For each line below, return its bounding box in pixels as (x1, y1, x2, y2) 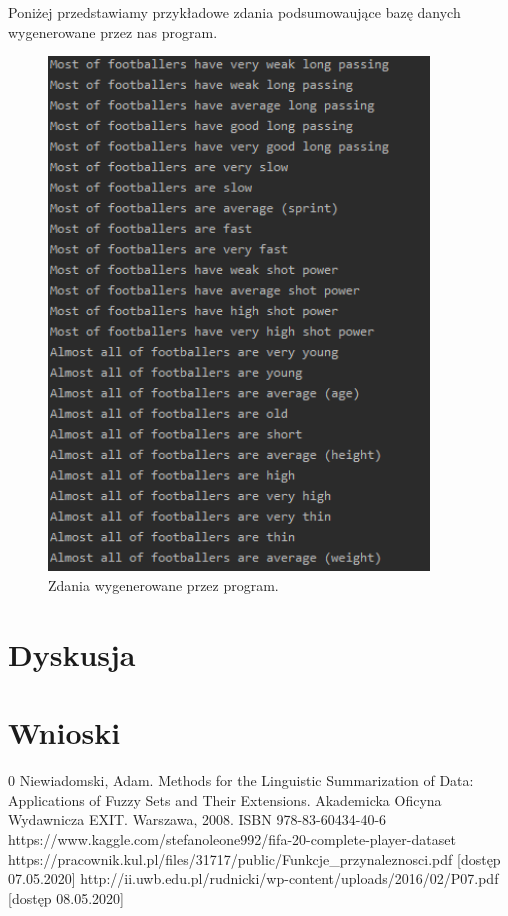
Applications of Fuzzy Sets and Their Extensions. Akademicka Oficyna (8, 789, 442, 810)
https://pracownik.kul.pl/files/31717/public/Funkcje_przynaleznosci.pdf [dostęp (8, 848, 501, 869)
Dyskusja (8, 633, 136, 674)
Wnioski (8, 712, 121, 753)
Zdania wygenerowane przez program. (48, 575, 279, 596)
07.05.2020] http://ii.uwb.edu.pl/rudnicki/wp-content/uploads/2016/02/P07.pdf (8, 868, 499, 889)
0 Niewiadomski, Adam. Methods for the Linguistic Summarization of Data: (8, 770, 474, 791)
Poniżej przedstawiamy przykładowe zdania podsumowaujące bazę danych (8, 2, 461, 22)
